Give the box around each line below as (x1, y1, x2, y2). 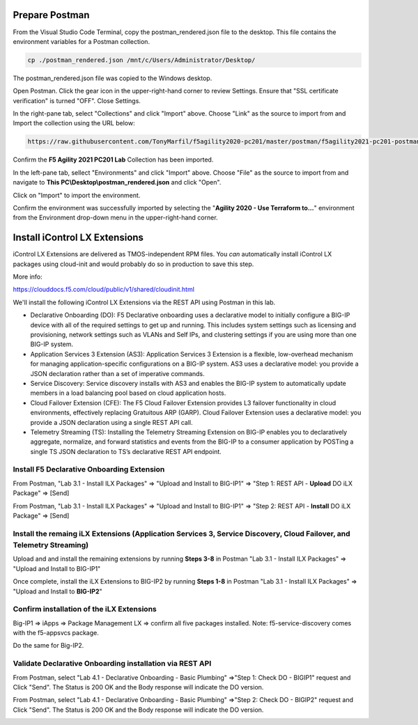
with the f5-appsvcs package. (13, 629, 99, 637)
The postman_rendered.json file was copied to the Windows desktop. (13, 74, 212, 82)
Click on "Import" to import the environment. (13, 191, 141, 199)
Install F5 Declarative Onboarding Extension (13, 465, 165, 474)
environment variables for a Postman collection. (13, 37, 150, 45)
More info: (13, 272, 43, 281)
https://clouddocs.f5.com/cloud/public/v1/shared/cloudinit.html (13, 286, 195, 294)
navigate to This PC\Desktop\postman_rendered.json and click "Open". (13, 178, 222, 187)
